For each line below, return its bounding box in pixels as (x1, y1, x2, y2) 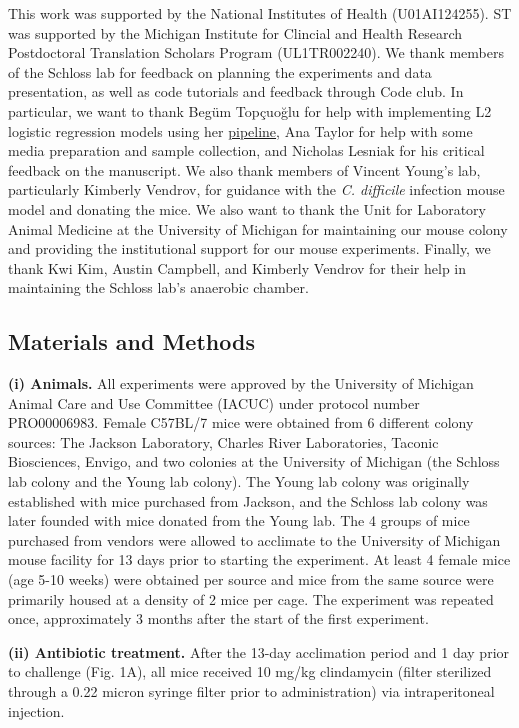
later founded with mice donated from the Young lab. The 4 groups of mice (8, 510, 470, 531)
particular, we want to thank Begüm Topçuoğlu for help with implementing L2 (8, 100, 492, 121)
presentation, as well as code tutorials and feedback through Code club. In (8, 81, 464, 102)
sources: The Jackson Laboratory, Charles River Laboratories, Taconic (8, 431, 439, 452)
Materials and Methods (8, 326, 255, 357)
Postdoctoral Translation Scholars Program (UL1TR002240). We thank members (8, 42, 505, 63)
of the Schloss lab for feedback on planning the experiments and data (8, 61, 432, 82)
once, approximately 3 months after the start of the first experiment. (8, 608, 429, 629)
